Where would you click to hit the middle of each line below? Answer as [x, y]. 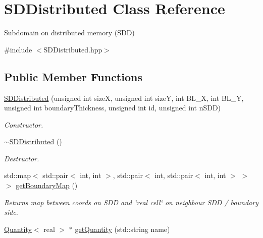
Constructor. [24, 124]
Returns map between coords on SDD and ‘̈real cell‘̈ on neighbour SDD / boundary [131, 202]
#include [18, 49]
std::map [17, 175]
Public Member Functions [73, 76]
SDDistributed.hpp [73, 49]
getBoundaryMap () [47, 185]
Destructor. [22, 158]
